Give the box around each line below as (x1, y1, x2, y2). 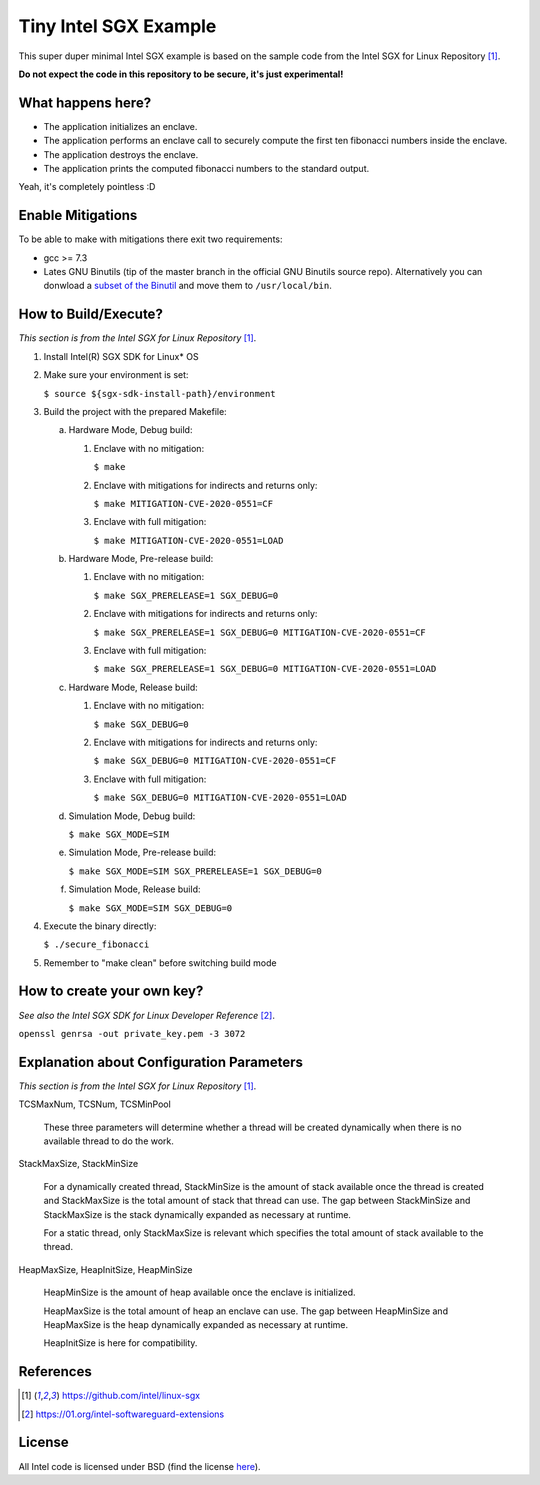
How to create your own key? (18, 983, 204, 1000)
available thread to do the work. (43, 1135, 175, 1147)
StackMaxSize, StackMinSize (18, 1158, 139, 1170)
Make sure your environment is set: (43, 369, 189, 381)
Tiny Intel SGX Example (18, 15, 217, 37)
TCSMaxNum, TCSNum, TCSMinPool (18, 1098, 172, 1110)
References (18, 1363, 92, 1380)
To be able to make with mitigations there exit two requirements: (18, 233, 284, 245)
